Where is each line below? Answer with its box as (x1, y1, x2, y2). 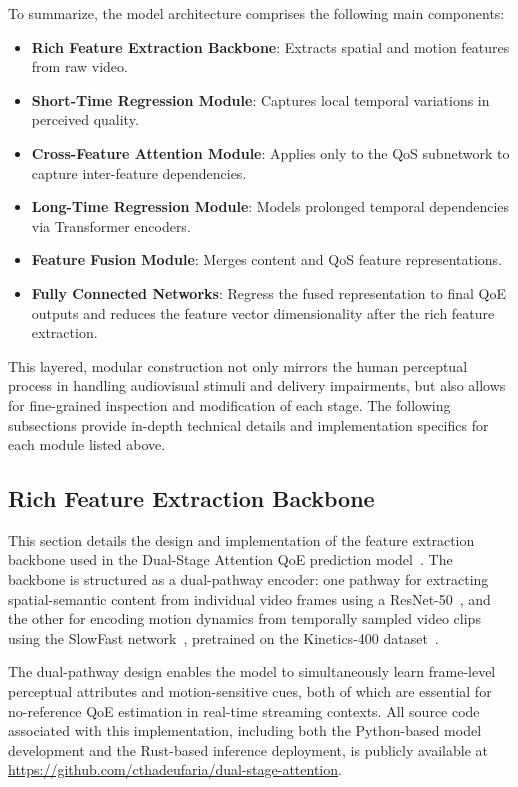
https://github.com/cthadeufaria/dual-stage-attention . (8, 759, 342, 780)
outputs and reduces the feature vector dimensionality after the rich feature (31, 302, 495, 323)
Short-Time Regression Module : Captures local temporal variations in (31, 89, 490, 110)
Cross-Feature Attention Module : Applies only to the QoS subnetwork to (31, 142, 510, 163)
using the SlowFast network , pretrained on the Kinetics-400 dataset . (8, 627, 439, 648)
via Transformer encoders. (31, 215, 191, 236)
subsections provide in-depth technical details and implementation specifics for (8, 414, 489, 435)
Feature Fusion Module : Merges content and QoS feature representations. (31, 249, 503, 270)
